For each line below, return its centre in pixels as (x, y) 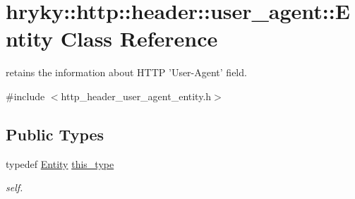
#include (25, 96)
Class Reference (139, 38)
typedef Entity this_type (60, 163)
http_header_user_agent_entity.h (136, 96)
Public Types (55, 134)
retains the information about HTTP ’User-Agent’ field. (126, 72)
